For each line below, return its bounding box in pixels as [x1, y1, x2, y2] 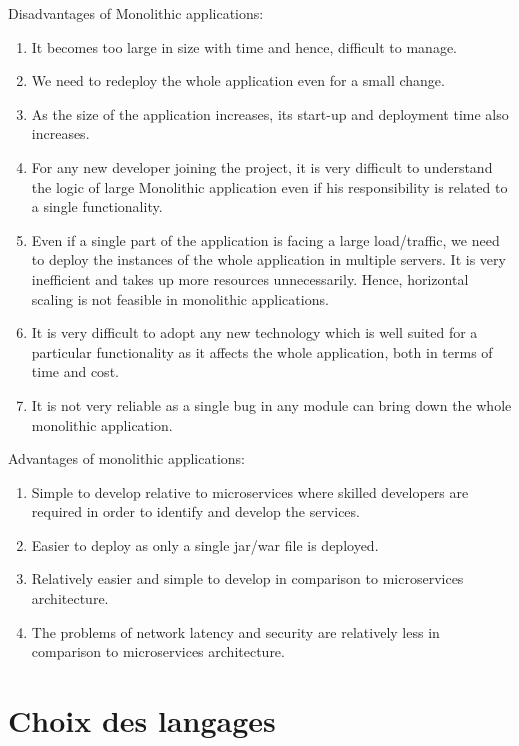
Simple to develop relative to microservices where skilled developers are [31, 481, 469, 502]
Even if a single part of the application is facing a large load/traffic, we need [31, 229, 500, 250]
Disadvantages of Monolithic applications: [8, 3, 264, 23]
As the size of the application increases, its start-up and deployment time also [31, 103, 509, 124]
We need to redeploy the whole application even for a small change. [31, 70, 445, 91]
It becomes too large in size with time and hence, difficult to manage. [31, 36, 457, 57]
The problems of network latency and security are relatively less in [31, 621, 440, 642]
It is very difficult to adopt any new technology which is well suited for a [31, 322, 478, 343]
